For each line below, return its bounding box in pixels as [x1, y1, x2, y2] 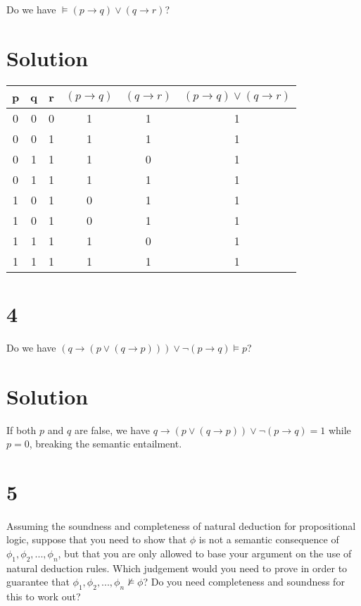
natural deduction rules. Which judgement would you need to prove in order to [6, 560, 348, 575]
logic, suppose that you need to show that [6, 532, 187, 547]
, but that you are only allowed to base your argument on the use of [58, 546, 352, 561]
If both [6, 422, 37, 437]
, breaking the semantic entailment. [29, 436, 182, 451]
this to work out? [6, 589, 81, 604]
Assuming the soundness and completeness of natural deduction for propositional [6, 518, 356, 533]
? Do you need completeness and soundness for [143, 574, 345, 589]
